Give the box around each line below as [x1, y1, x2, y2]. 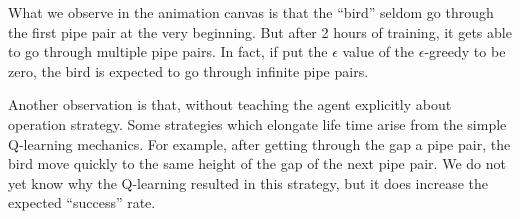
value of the [342, 41, 415, 62]
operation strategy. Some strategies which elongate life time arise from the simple [8, 113, 507, 134]
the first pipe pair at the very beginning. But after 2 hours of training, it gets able [8, 21, 512, 42]
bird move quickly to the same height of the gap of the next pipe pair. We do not [8, 153, 506, 174]
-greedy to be [424, 41, 506, 62]
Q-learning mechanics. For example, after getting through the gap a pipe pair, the [8, 133, 511, 154]
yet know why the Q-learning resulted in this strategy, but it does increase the [8, 172, 489, 193]
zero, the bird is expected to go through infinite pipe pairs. [8, 60, 369, 81]
